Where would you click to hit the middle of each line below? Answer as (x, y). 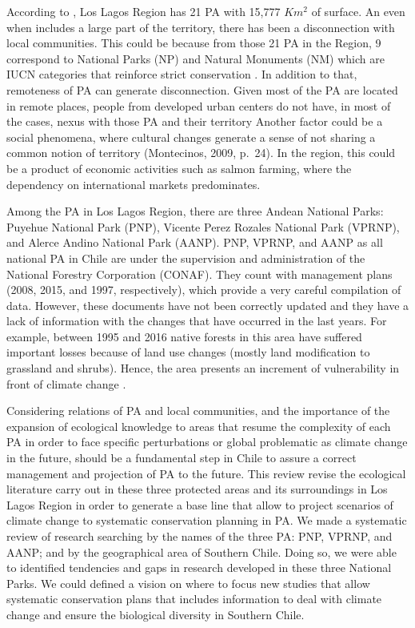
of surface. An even (358, 11)
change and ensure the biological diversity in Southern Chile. (156, 614)
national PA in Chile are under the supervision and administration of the (186, 258)
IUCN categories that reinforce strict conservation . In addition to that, (182, 74)
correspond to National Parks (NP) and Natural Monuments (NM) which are (196, 58)
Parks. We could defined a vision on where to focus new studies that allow (188, 583)
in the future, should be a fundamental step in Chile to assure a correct (182, 458)
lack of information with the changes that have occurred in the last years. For (197, 321)
